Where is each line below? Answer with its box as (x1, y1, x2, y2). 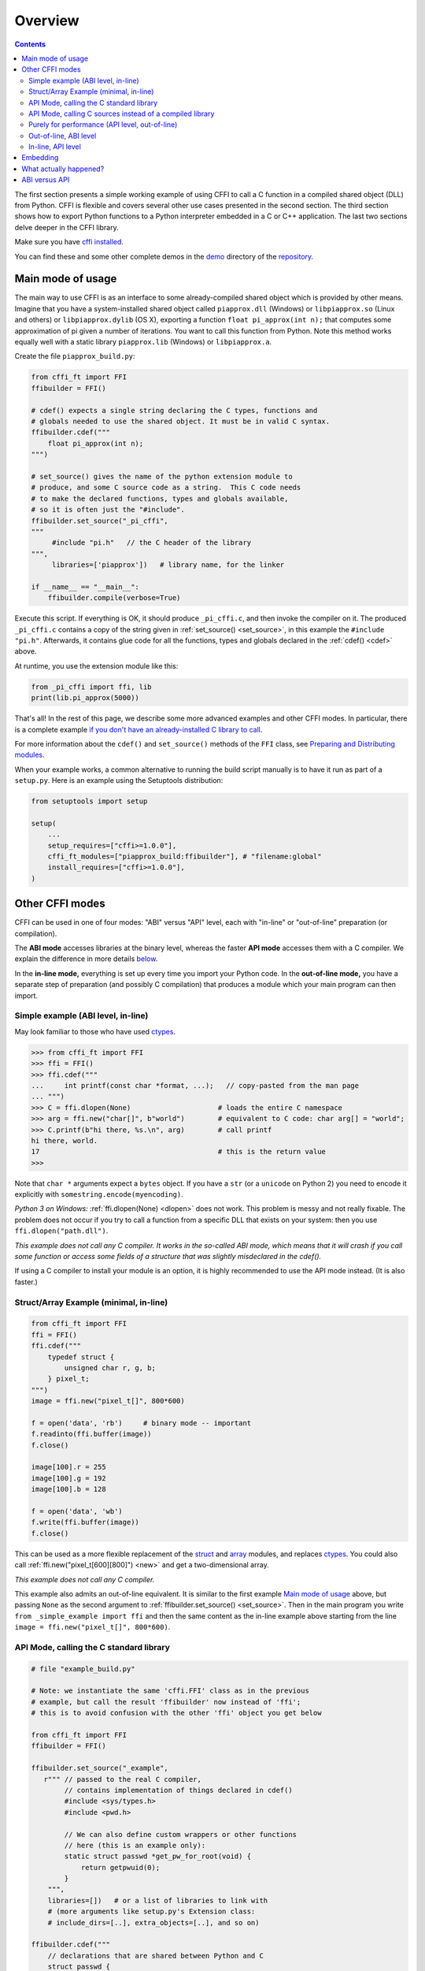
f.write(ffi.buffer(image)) (31, 1518, 139, 1527)
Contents (14, 39, 46, 49)
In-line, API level (28, 142, 82, 151)
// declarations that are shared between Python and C (47, 1951, 264, 1960)
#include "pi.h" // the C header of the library (51, 538, 252, 547)
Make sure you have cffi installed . (14, 237, 124, 247)
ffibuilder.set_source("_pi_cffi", (31, 516, 168, 525)
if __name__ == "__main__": (31, 582, 139, 591)
